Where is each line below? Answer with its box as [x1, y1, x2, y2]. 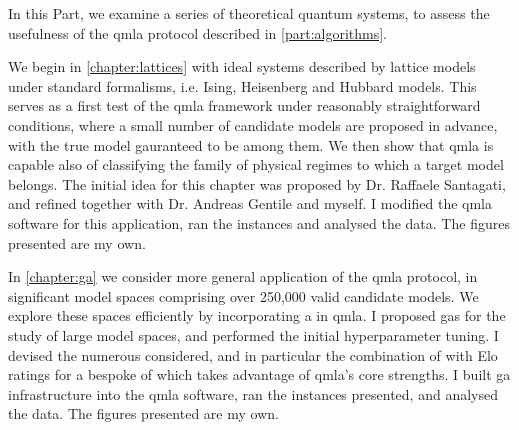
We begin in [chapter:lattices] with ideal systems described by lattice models [8, 56, 476, 77]
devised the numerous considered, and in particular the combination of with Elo [8, 344, 498, 365]
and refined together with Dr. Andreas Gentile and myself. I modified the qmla [8, 193, 493, 214]
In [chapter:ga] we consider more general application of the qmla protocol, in [8, 266, 478, 287]
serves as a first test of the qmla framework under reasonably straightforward [8, 95, 481, 116]
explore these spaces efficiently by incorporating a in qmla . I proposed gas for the [8, 305, 506, 326]
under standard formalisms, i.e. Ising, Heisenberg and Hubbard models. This [8, 75, 477, 96]
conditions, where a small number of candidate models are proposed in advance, [8, 114, 498, 135]
